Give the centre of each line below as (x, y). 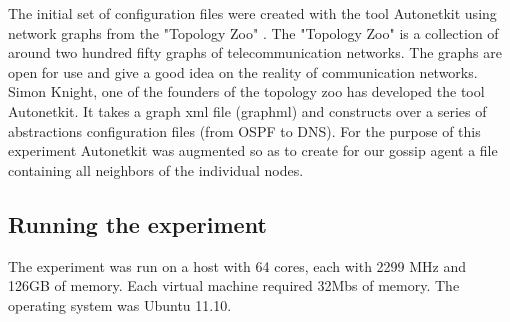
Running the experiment (137, 223)
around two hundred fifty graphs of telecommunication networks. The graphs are (255, 52)
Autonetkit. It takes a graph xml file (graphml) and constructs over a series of (247, 110)
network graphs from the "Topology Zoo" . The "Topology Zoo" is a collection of (253, 32)
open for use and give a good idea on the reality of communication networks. (243, 71)
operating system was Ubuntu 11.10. (120, 304)
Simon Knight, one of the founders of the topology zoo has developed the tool (246, 91)
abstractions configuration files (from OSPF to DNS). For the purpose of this (244, 130)
